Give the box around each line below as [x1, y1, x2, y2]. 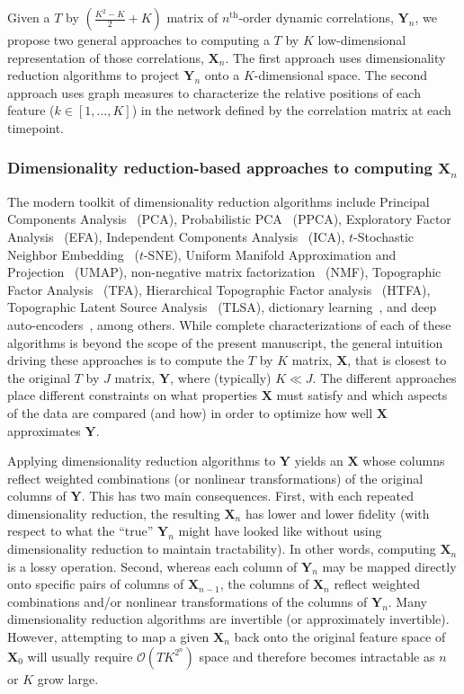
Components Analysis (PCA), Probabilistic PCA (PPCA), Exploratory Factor [7, 209, 451, 228]
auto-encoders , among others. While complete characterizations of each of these [7, 315, 451, 334]
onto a [204, 66, 240, 85]
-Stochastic [353, 227, 415, 245]
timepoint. [7, 118, 65, 137]
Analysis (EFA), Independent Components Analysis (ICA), [7, 227, 345, 245]
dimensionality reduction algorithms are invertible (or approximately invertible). [7, 609, 450, 628]
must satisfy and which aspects [276, 386, 448, 405]
